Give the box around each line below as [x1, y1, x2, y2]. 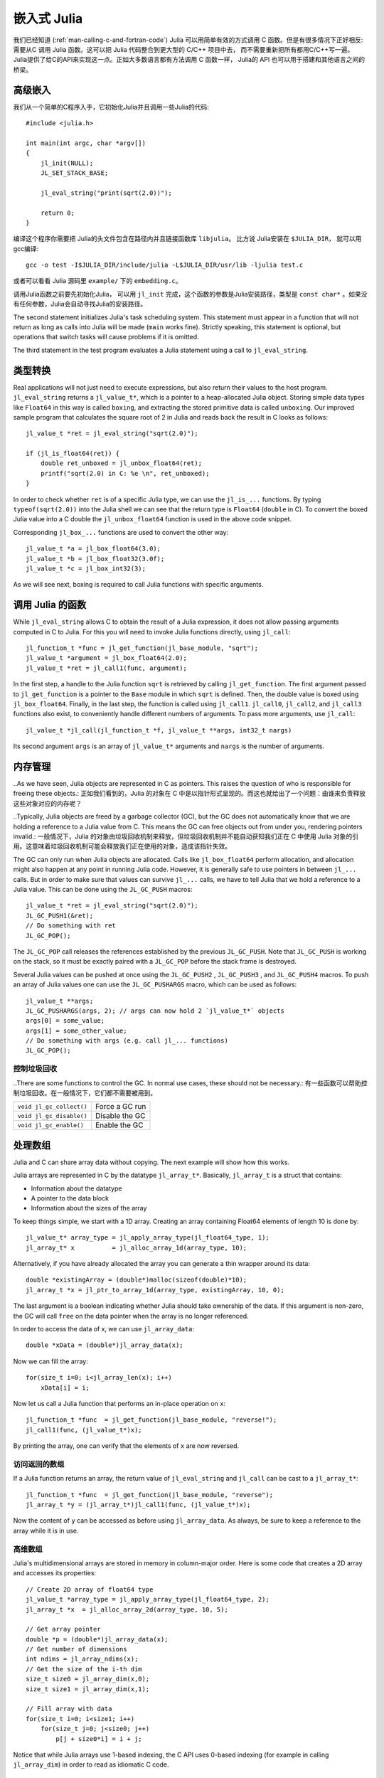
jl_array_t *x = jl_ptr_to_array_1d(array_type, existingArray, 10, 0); [26, 1286, 284, 1294]
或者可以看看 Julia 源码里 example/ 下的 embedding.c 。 [13, 277, 182, 285]
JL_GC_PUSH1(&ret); [26, 911, 94, 920]
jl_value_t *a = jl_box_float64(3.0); [26, 545, 161, 553]
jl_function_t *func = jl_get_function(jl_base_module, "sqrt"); [26, 644, 259, 652]
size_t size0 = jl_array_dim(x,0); [26, 1675, 150, 1683]
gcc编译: [13, 244, 39, 252]
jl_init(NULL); [40, 159, 94, 167]
